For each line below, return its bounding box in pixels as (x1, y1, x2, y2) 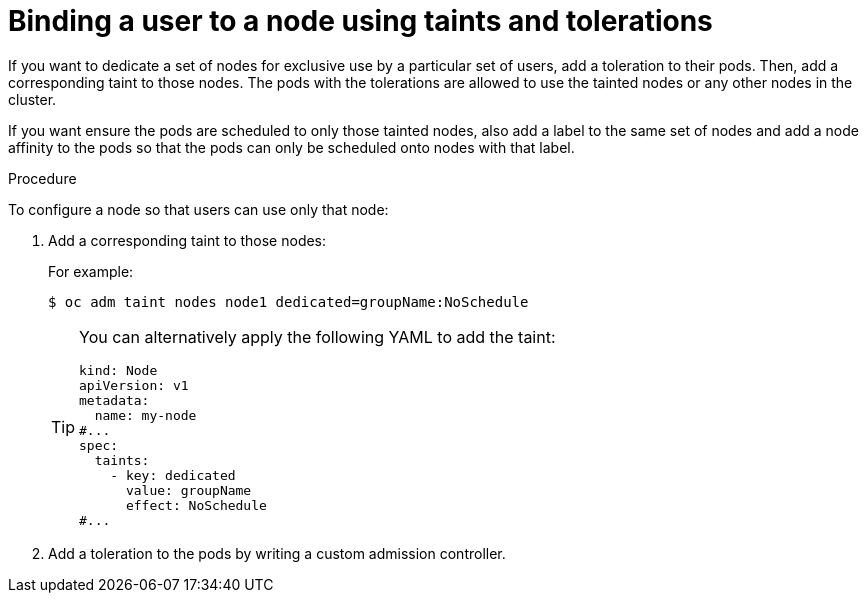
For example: (48, 262, 134, 280)
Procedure (8, 169, 77, 187)
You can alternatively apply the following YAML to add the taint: (79, 326, 556, 347)
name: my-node (94, 407, 197, 423)
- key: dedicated (110, 467, 236, 483)
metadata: (79, 392, 150, 408)
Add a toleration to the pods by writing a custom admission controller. (48, 544, 506, 562)
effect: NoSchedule (125, 497, 267, 513)
